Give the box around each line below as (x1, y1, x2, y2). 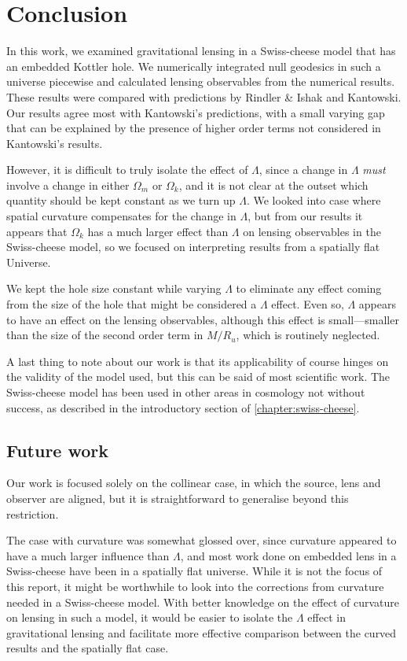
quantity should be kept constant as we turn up (6, 192, 236, 209)
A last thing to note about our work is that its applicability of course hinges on (6, 353, 389, 369)
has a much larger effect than (87, 223, 229, 239)
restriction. (6, 505, 59, 522)
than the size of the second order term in (6, 327, 203, 343)
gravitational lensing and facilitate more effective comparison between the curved (6, 624, 397, 641)
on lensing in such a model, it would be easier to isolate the (6, 609, 293, 626)
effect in (307, 609, 346, 626)
